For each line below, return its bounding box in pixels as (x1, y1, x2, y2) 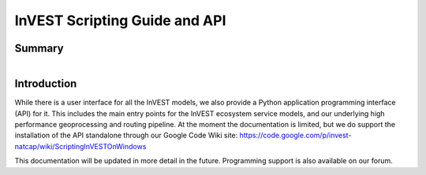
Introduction (14, 77, 77, 90)
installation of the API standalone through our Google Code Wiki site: (14, 130, 238, 140)
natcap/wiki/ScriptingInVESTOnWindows (14, 141, 147, 151)
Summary (14, 42, 64, 55)
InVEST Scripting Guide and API (14, 12, 226, 29)
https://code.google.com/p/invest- (239, 130, 352, 140)
